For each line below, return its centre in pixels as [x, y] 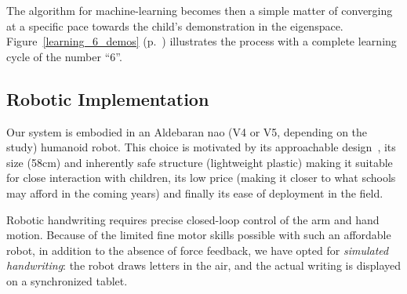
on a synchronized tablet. [67, 280]
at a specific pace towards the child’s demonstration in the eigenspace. [175, 25]
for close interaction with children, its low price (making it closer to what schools [201, 178]
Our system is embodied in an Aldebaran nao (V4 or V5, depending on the [187, 131]
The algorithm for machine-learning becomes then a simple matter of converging [200, 10]
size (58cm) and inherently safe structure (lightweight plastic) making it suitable [200, 162]
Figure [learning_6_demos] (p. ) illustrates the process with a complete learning [202, 41]
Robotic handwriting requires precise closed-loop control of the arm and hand [193, 219]
